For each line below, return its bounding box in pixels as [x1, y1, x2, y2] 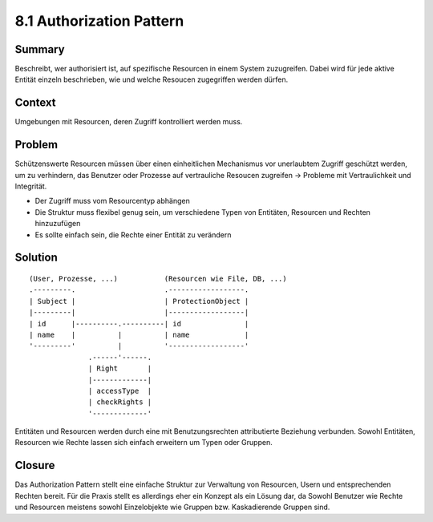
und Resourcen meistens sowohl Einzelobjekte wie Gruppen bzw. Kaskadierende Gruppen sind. [14, 502, 330, 512]
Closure [14, 459, 55, 472]
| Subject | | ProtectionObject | [29, 297, 249, 306]
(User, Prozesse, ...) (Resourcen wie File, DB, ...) [29, 274, 288, 284]
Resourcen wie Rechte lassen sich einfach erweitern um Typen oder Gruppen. [14, 438, 273, 447]
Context [14, 96, 56, 110]
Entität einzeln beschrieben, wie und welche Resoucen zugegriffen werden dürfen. [14, 75, 289, 84]
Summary [14, 42, 65, 56]
